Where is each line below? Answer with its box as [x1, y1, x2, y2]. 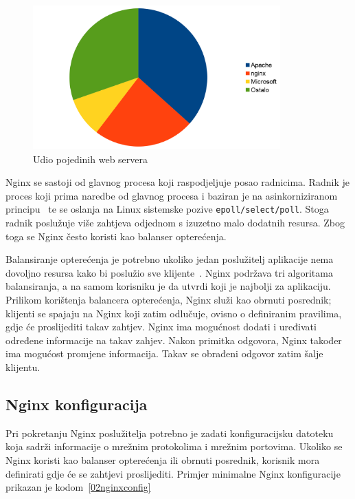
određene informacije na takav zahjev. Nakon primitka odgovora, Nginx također [5, 332, 342, 347]
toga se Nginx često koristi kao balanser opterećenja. [5, 229, 227, 243]
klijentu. [5, 360, 41, 374]
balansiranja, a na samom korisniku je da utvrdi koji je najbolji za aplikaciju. [5, 279, 331, 293]
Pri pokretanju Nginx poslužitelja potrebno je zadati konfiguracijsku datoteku [5, 425, 334, 440]
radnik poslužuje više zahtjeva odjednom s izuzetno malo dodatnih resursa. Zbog [5, 215, 345, 230]
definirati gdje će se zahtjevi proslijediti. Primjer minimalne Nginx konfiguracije [5, 466, 341, 480]
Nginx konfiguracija [5, 394, 148, 414]
